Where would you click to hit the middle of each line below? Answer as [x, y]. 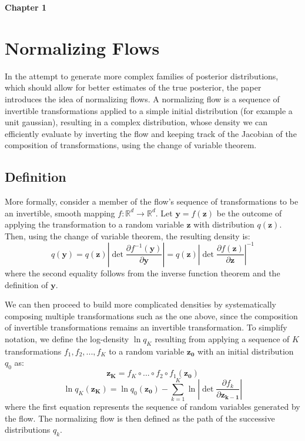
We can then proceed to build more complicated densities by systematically [140, 304]
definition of [26, 284]
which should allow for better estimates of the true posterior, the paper [133, 87]
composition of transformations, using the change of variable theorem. [131, 145]
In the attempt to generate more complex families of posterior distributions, [142, 76]
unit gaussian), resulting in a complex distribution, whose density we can [136, 122]
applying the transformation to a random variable [94, 224]
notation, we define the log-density [67, 338]
